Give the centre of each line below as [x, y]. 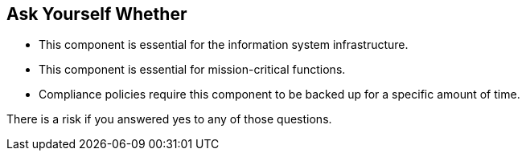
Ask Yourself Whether [97, 14]
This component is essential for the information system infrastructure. [224, 45]
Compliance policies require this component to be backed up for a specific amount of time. [279, 95]
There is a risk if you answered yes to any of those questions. [169, 119]
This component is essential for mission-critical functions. [192, 70]
